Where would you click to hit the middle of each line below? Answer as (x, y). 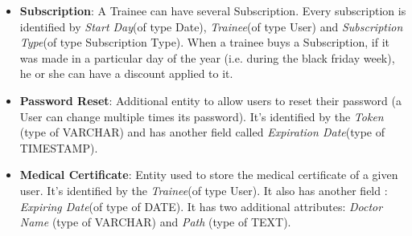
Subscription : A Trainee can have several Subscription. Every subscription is (213, 10)
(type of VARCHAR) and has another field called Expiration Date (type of (202, 132)
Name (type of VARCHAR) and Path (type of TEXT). (155, 222)
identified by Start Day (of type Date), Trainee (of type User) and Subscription (211, 26)
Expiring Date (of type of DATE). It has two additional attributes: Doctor (201, 206)
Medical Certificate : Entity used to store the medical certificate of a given (209, 175)
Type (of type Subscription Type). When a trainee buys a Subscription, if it (204, 42)
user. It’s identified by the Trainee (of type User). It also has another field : (204, 190)
